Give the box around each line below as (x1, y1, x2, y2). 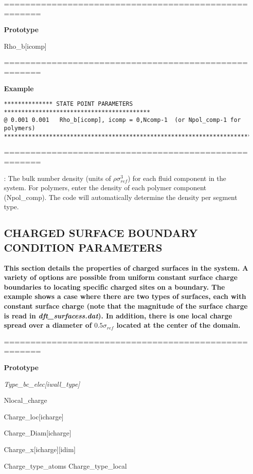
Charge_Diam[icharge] (4, 428, 72, 438)
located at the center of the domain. (116, 320, 240, 330)
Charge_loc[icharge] (4, 411, 64, 421)
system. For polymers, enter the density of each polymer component (4, 182, 206, 193)
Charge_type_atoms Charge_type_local (4, 460, 127, 471)
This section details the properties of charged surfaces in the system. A (4, 262, 249, 273)
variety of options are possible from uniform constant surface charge (4, 272, 238, 282)
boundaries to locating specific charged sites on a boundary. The (4, 281, 225, 292)
